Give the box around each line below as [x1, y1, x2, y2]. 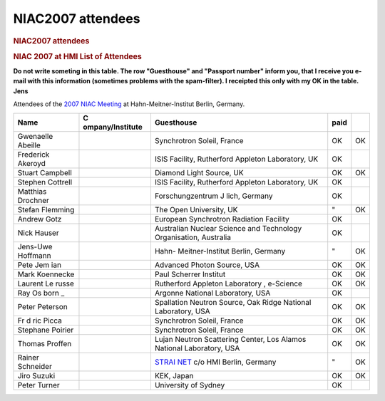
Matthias [17, 186, 47, 196]
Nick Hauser [17, 228, 60, 238]
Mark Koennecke [17, 269, 75, 279]
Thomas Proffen [17, 338, 72, 348]
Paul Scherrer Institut [154, 269, 226, 279]
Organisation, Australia [154, 232, 232, 242]
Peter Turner [17, 380, 60, 390]
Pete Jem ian [17, 260, 62, 270]
